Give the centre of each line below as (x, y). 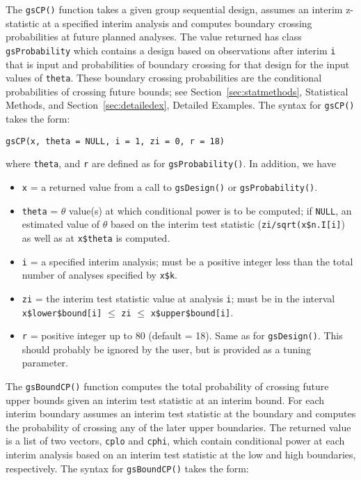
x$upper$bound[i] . (192, 312)
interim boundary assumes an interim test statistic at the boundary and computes (181, 413)
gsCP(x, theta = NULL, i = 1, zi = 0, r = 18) (115, 141)
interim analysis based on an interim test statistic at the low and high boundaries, (181, 455)
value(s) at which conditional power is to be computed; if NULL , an (210, 210)
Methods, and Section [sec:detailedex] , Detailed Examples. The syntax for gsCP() (180, 105)
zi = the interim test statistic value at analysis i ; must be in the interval (178, 298)
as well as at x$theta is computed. (96, 237)
